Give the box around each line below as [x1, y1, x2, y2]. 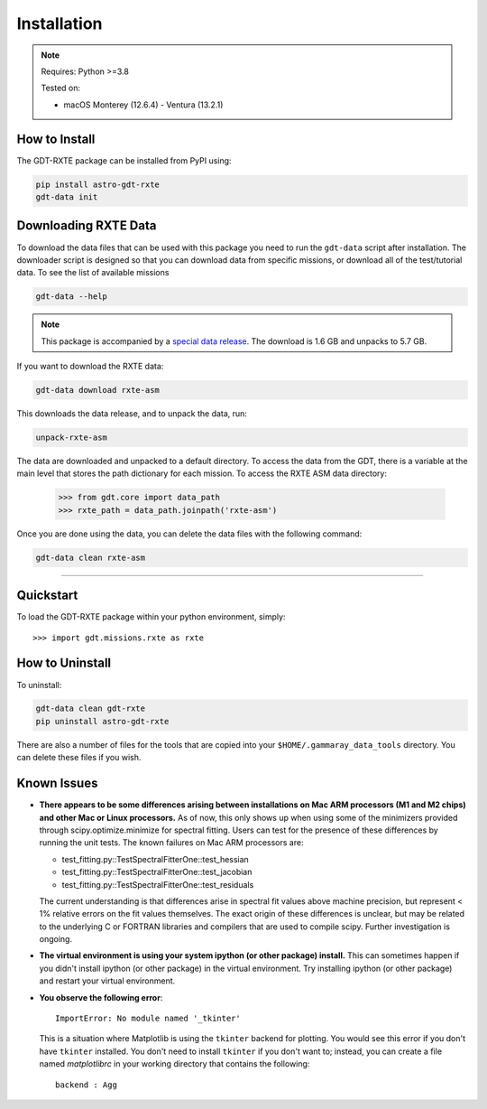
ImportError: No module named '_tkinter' [55, 1013, 241, 1024]
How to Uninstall [16, 656, 112, 671]
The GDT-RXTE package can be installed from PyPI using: [16, 154, 232, 166]
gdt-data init [35, 192, 98, 202]
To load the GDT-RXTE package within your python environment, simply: [16, 611, 286, 622]
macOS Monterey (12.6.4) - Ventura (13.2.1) [63, 99, 224, 110]
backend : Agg [55, 1079, 117, 1090]
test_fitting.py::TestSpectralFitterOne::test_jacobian [61, 867, 253, 878]
